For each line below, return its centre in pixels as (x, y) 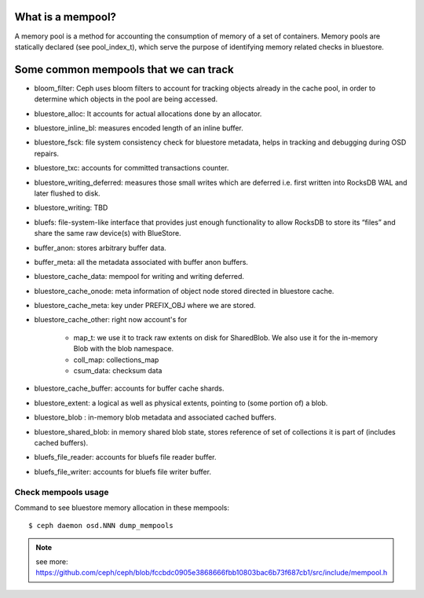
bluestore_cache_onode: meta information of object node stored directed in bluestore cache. (184, 291)
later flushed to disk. (68, 193)
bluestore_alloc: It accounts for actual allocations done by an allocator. (148, 113)
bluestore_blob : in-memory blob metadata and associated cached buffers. (155, 417)
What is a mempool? (66, 17)
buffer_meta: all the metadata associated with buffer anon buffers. (141, 262)
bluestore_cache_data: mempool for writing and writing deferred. (139, 277)
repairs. (46, 153)
